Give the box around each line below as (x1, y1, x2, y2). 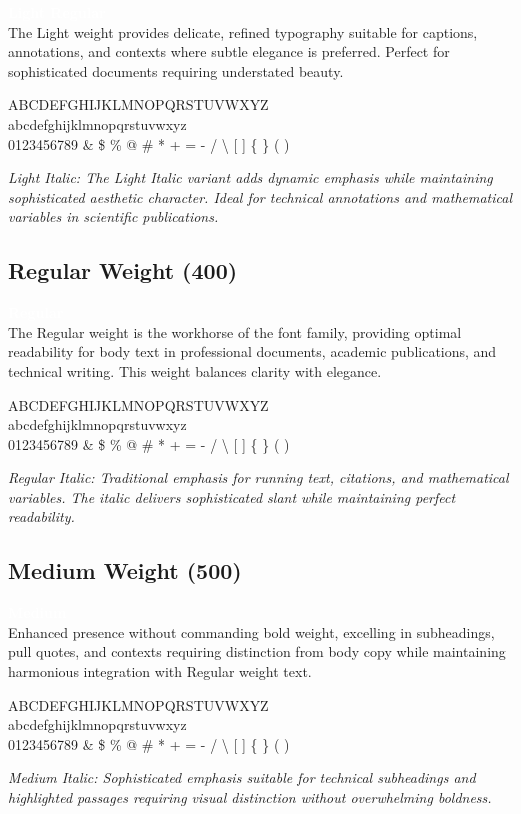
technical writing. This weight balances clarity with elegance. (8, 360, 382, 381)
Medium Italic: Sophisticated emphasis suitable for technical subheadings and (8, 767, 476, 788)
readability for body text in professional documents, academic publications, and (8, 341, 497, 362)
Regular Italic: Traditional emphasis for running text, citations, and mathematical (8, 467, 509, 488)
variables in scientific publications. (8, 206, 219, 227)
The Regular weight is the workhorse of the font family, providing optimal (8, 321, 462, 342)
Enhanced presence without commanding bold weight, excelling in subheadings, (8, 621, 495, 642)
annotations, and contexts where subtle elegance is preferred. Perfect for (8, 41, 450, 62)
